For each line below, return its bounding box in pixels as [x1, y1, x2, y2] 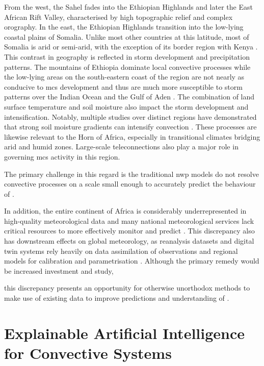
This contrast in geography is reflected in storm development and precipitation [4, 51, 250, 62]
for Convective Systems [4, 343, 172, 363]
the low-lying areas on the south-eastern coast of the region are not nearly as [4, 71, 245, 82]
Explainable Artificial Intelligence [4, 322, 245, 343]
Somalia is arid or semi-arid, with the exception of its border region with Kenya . [4, 41, 258, 52]
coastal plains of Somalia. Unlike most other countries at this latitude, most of [4, 31, 249, 42]
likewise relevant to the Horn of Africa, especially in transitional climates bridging [4, 131, 260, 142]
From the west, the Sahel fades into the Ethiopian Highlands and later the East [4, 2, 253, 12]
